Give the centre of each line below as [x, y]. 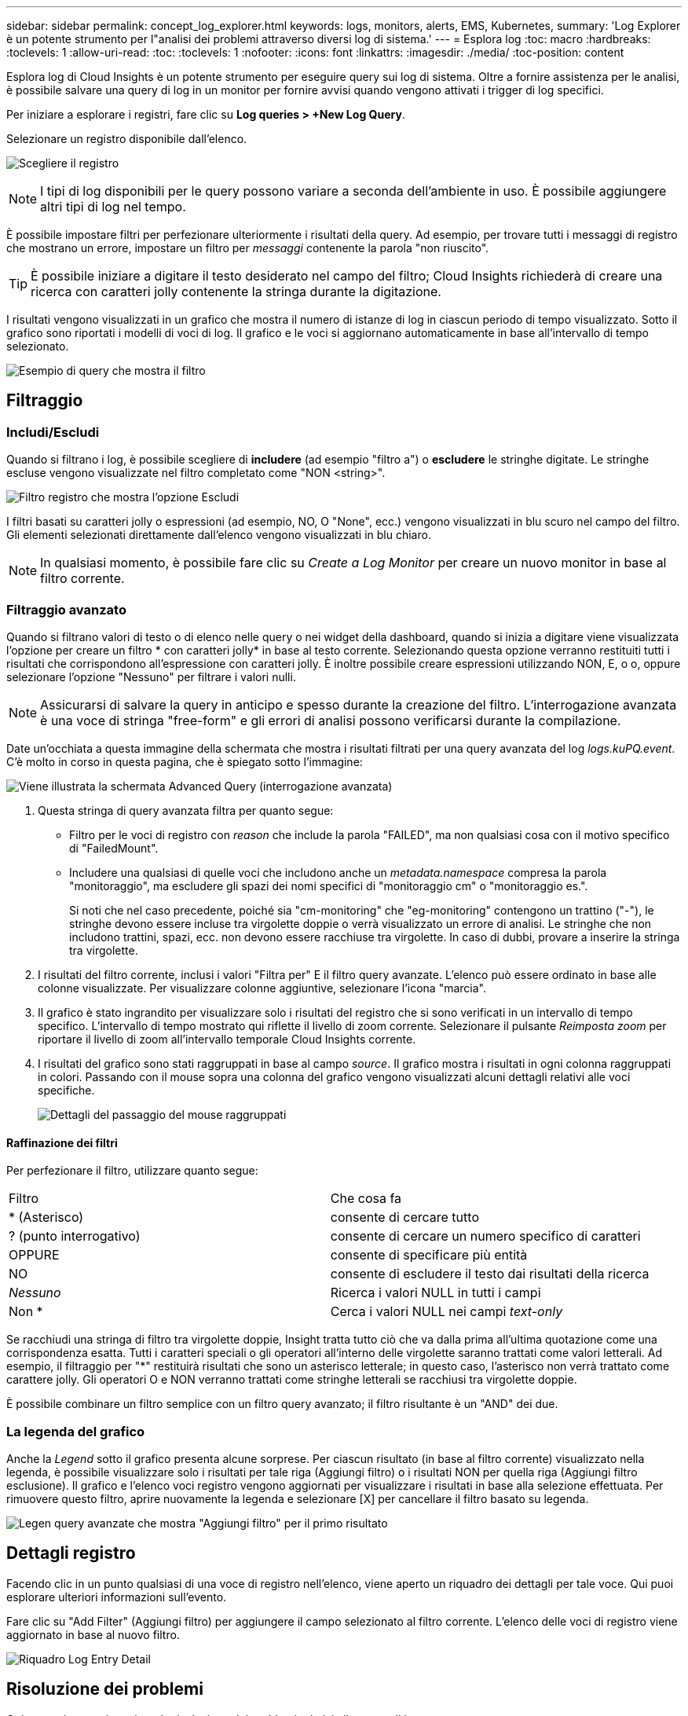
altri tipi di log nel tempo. [113, 207]
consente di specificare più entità [429, 1255]
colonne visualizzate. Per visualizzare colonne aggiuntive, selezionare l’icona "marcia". [262, 988]
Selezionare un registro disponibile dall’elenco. [127, 139]
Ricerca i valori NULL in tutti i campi [435, 1293]
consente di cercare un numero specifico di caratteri [485, 1236]
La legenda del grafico [76, 1431]
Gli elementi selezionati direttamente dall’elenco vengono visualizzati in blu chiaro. [219, 535]
